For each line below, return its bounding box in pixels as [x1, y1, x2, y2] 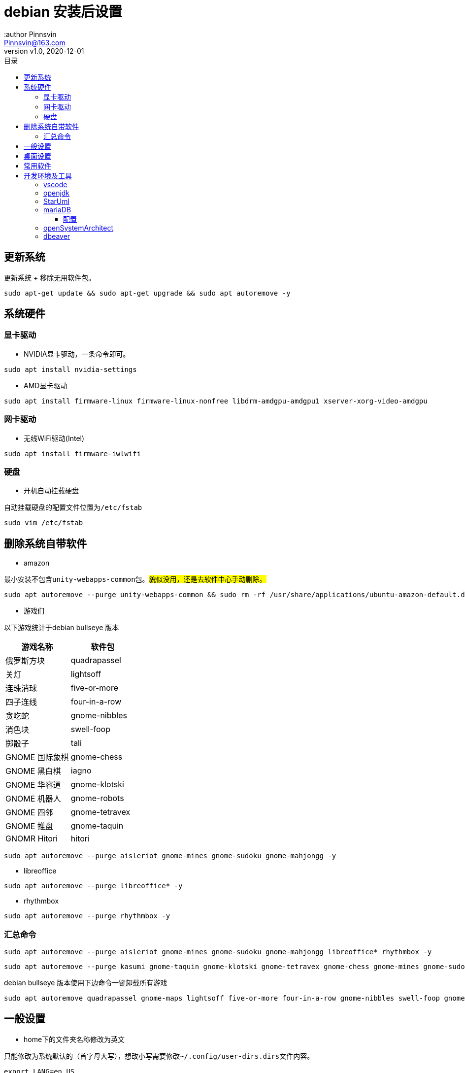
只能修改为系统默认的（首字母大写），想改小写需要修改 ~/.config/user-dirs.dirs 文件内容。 [4, 1051, 314, 1060]
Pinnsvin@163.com [4, 38, 66, 47]
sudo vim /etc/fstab [4, 519, 83, 527]
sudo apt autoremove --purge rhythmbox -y [4, 912, 170, 920]
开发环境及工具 [24, 171, 72, 180]
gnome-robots [70, 793, 124, 804]
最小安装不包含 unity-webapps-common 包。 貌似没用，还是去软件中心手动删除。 [4, 575, 266, 584]
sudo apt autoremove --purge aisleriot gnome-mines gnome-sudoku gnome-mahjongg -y [4, 852, 336, 860]
